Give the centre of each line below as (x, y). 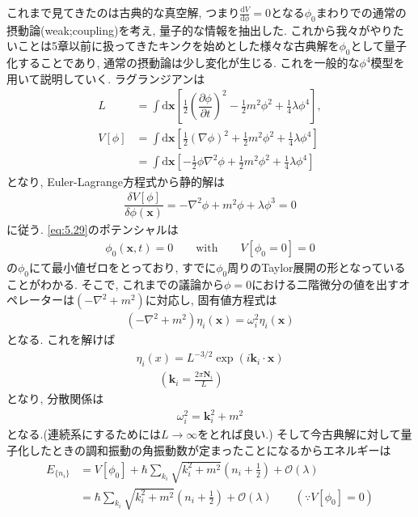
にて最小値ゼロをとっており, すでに (123, 267)
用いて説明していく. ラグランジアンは (106, 78)
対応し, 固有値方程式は (217, 300)
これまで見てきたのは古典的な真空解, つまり (123, 12)
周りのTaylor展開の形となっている (317, 267)
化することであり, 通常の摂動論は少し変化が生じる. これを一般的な (183, 63)
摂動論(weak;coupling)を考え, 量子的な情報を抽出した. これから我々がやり (200, 30)
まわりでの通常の (361, 12)
